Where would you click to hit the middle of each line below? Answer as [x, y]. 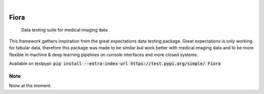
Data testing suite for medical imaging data [65, 30]
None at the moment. [30, 86]
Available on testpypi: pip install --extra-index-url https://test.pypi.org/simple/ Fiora [115, 63]
